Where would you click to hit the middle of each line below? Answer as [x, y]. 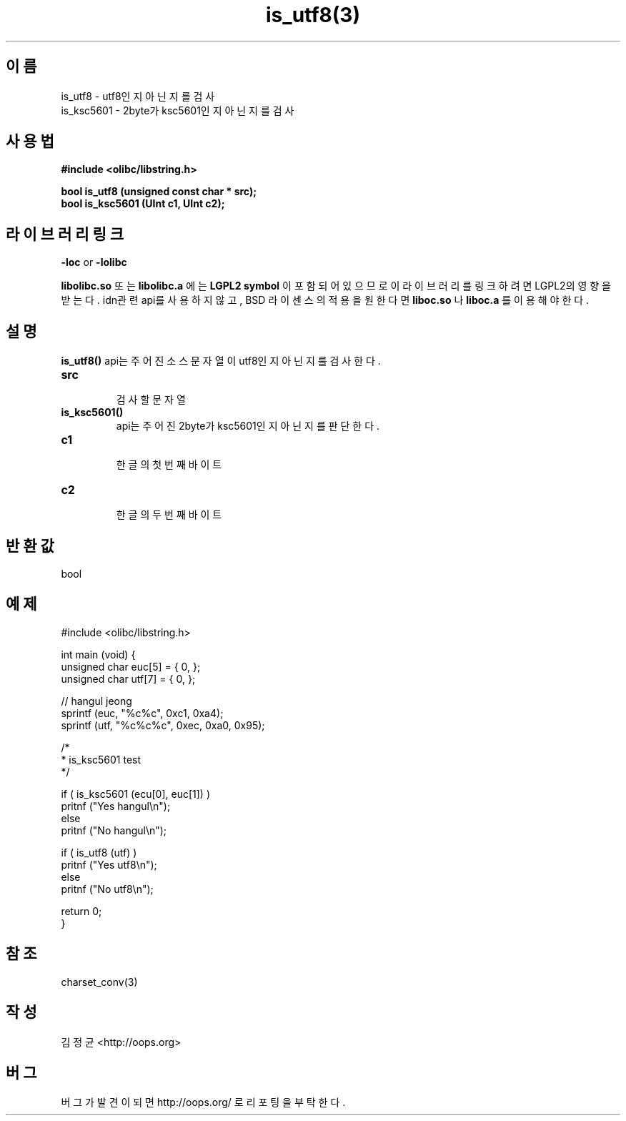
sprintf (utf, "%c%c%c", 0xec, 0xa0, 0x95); [163, 725]
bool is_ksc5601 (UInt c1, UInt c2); [143, 204]
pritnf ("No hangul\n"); [114, 830]
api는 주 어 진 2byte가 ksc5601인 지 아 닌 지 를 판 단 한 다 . [248, 426]
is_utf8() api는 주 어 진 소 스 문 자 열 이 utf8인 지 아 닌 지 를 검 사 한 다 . [221, 361]
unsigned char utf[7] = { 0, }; [128, 678]
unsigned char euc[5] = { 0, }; [131, 666]
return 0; [81, 911]
